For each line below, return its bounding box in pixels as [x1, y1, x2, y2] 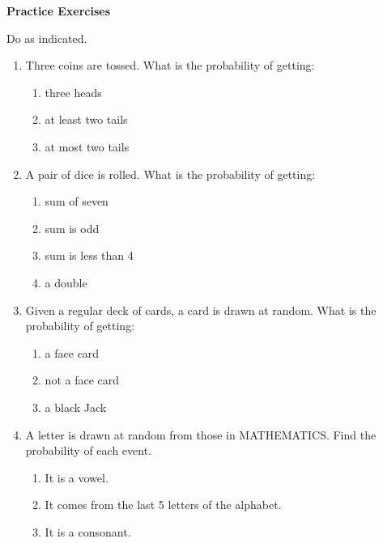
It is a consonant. [45, 523, 131, 540]
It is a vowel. [45, 469, 109, 486]
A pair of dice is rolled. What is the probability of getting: [25, 165, 316, 182]
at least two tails [45, 111, 128, 128]
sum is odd [45, 219, 100, 236]
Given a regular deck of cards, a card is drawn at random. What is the [25, 301, 377, 318]
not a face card [45, 371, 120, 388]
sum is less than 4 [45, 247, 134, 264]
